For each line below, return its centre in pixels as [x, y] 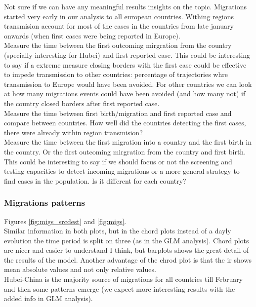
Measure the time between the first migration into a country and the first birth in [128, 142]
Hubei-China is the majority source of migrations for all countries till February [124, 279]
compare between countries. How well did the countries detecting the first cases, [125, 123]
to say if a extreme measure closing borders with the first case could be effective [125, 64]
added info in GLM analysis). [48, 298]
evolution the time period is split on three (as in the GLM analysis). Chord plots [127, 240]
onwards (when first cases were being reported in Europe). [92, 35]
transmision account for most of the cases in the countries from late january [119, 26]
